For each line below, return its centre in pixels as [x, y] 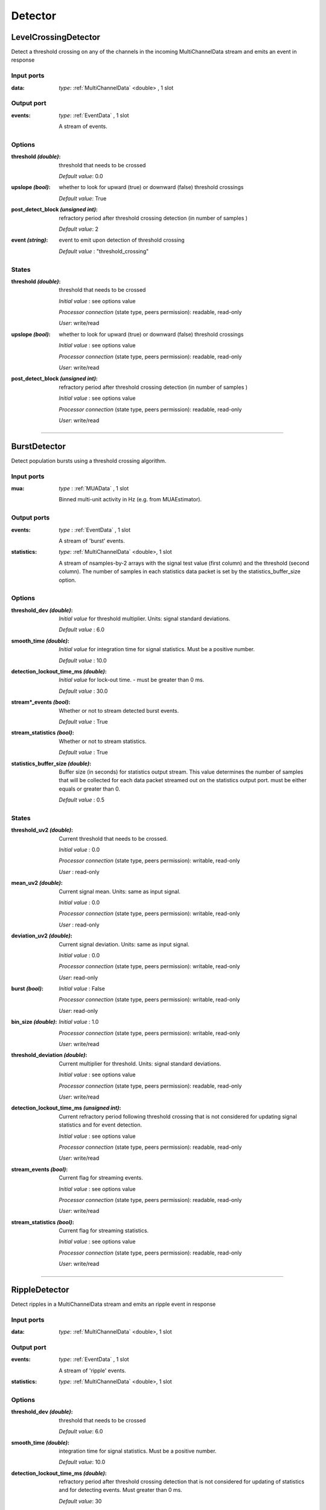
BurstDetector [38, 446]
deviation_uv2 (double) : [42, 936]
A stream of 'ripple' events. [92, 1370]
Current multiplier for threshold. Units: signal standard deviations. [140, 1064]
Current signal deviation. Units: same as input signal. [124, 944]
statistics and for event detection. [101, 1125]
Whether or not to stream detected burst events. [119, 710]
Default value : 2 [79, 229]
